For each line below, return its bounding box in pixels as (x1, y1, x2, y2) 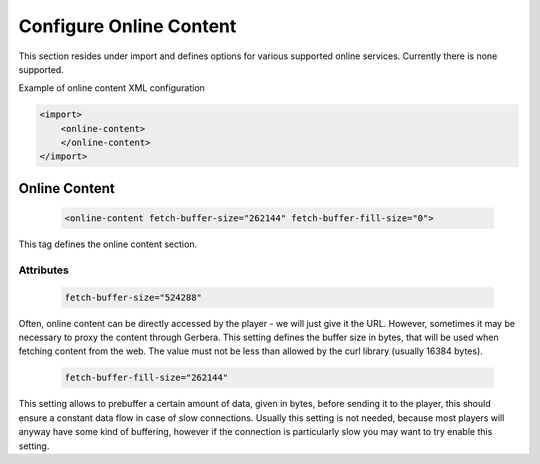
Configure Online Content (18, 15, 237, 37)
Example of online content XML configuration (18, 82, 205, 94)
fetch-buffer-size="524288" (64, 291, 202, 303)
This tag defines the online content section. (18, 238, 198, 250)
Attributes (18, 263, 69, 277)
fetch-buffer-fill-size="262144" (64, 372, 229, 384)
